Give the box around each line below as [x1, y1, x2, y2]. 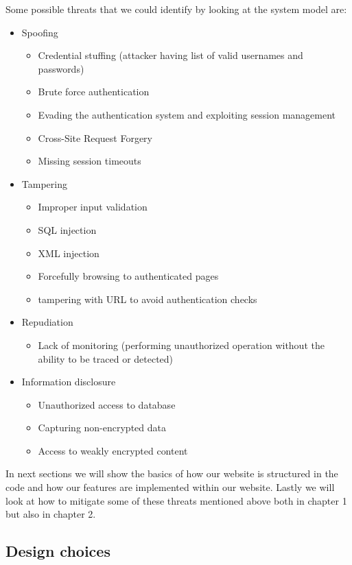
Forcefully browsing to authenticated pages [38, 269, 219, 283]
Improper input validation [38, 200, 148, 214]
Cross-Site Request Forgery [38, 130, 152, 145]
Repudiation [21, 315, 73, 329]
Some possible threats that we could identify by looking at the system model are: [5, 2, 347, 16]
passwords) [38, 61, 84, 75]
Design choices [5, 540, 110, 562]
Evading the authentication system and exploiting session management [38, 107, 336, 121]
